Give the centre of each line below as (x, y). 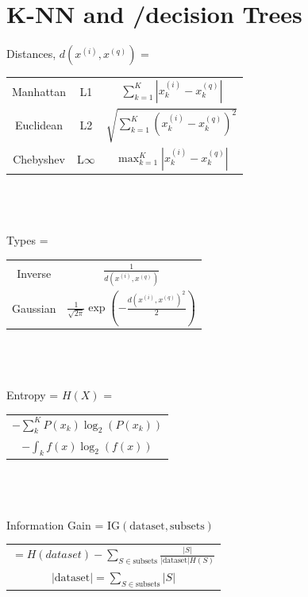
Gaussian (34, 308)
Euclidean (39, 125)
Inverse (34, 273)
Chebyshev (39, 158)
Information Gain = (55, 524)
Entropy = (33, 395)
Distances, (31, 54)
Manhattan (39, 91)
